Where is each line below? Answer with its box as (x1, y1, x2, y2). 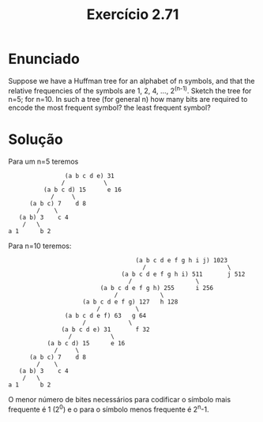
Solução (8, 130, 63, 148)
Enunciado (8, 50, 81, 68)
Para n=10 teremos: (8, 241, 72, 251)
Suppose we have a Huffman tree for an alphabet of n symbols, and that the (8, 76, 255, 85)
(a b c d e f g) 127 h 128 (82, 298, 178, 306)
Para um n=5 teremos (8, 156, 79, 166)
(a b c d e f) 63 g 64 (64, 311, 147, 319)
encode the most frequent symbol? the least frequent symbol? (8, 103, 211, 112)
